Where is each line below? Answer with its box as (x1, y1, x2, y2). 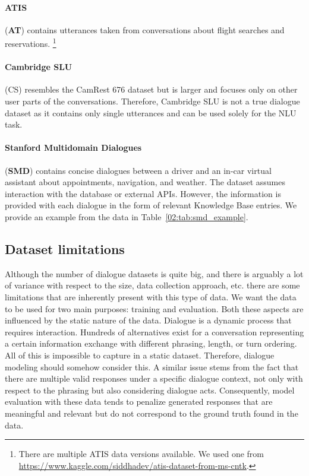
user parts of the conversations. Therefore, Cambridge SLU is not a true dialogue (5, 95, 300, 107)
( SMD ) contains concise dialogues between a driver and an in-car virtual (5, 164, 272, 176)
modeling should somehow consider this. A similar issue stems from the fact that (5, 360, 299, 373)
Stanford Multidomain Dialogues (5, 141, 142, 154)
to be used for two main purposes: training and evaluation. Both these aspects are (5, 302, 304, 315)
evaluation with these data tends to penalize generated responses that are (5, 395, 273, 408)
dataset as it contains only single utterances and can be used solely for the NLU (5, 106, 297, 119)
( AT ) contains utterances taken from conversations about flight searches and (5, 23, 285, 36)
